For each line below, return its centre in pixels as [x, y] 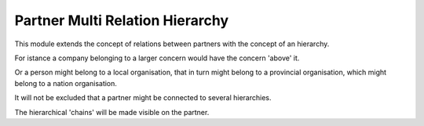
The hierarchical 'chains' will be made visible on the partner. [112, 112]
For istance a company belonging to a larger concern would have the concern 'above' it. [157, 58]
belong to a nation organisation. [66, 83]
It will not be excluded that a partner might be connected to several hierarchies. [143, 98]
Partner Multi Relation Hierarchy [122, 20]
